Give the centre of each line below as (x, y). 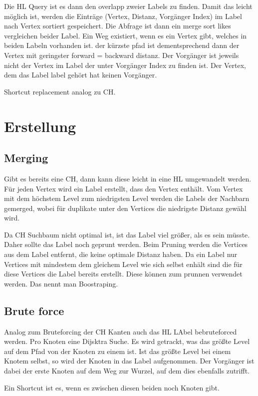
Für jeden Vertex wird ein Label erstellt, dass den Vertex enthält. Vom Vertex (124, 188)
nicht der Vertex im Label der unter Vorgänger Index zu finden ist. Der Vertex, (125, 65)
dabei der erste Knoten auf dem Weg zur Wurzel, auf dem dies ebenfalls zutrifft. (127, 371)
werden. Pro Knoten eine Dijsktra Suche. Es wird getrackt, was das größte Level (127, 341)
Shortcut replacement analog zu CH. (60, 91)
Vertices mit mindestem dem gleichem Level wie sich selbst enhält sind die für (123, 264)
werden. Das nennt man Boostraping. (61, 283)
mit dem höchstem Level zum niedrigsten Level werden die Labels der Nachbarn (127, 198)
